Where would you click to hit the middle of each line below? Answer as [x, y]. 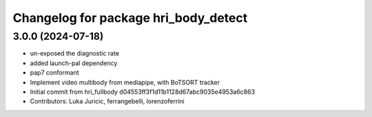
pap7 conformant [54, 73]
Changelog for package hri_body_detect [130, 18]
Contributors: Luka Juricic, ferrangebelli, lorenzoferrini [107, 101]
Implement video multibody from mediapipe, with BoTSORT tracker [125, 82]
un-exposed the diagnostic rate [75, 53]
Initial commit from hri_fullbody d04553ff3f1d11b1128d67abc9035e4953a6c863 [142, 92]
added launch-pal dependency [74, 63]
